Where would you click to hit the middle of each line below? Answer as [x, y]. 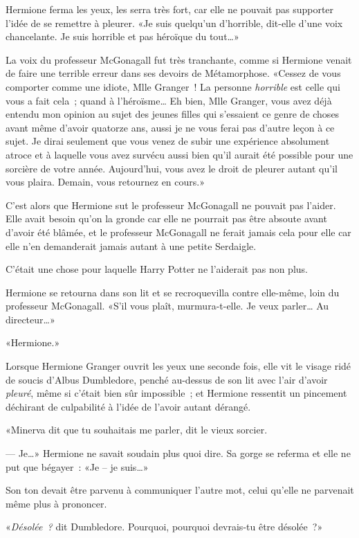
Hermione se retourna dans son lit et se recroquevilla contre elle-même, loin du [173, 292]
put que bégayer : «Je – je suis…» [77, 466]
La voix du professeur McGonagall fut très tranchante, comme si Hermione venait [179, 59]
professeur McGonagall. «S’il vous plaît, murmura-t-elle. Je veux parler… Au [167, 306]
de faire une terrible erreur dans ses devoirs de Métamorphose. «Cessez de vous [173, 73]
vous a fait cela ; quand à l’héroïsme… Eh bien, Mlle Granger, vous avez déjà [169, 100]
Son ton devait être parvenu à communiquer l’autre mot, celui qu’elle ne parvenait [180, 490]
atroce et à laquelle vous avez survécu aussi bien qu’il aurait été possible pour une [179, 154]
